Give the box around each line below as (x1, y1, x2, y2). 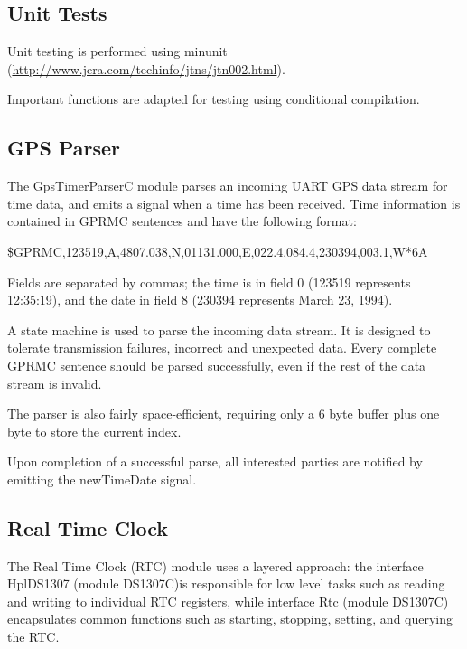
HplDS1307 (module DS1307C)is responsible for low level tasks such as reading (7, 574, 445, 593)
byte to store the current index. (7, 421, 182, 440)
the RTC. (7, 627, 60, 646)
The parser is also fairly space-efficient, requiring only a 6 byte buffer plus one (7, 404, 440, 423)
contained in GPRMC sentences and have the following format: (7, 212, 357, 230)
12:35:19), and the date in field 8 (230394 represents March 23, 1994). (7, 290, 393, 309)
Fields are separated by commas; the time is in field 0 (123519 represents (7, 272, 411, 291)
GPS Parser (7, 134, 121, 162)
